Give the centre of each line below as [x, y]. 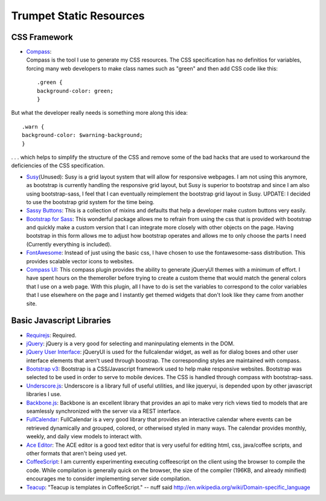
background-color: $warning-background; [82, 135]
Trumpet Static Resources [78, 16]
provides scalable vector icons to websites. [80, 261]
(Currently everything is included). [69, 244]
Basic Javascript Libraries [61, 321]
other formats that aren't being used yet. [77, 453]
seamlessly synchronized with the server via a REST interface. [104, 411]
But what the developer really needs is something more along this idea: [100, 113]
